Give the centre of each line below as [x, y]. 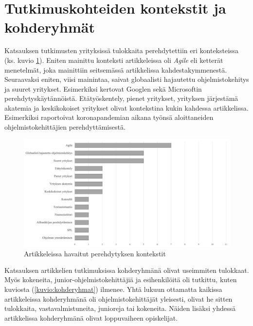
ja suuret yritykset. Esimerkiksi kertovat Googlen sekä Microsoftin [103, 88]
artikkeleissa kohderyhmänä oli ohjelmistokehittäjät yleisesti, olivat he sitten [118, 298]
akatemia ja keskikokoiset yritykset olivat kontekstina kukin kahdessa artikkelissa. [126, 107]
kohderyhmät [50, 27]
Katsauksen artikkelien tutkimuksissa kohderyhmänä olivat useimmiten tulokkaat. [127, 270]
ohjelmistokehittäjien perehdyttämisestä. [65, 127]
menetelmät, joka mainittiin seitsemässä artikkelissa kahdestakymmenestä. [116, 69]
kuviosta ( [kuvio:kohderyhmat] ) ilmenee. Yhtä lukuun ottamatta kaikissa [113, 289]
